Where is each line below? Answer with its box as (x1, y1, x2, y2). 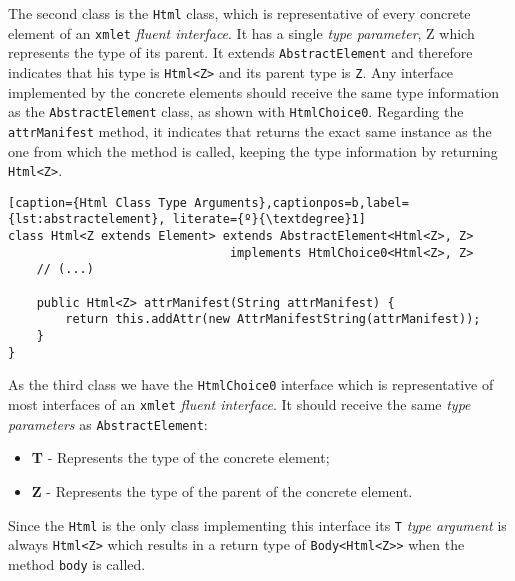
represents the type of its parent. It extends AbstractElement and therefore (8, 42, 473, 63)
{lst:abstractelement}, (8, 212, 166, 227)
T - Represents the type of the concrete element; (31, 447, 330, 468)
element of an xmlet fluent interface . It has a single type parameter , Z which (8, 22, 475, 43)
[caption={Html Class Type (8, 195, 187, 210)
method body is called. (8, 553, 146, 574)
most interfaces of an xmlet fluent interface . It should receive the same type (8, 394, 471, 414)
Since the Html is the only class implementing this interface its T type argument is (8, 514, 507, 535)
